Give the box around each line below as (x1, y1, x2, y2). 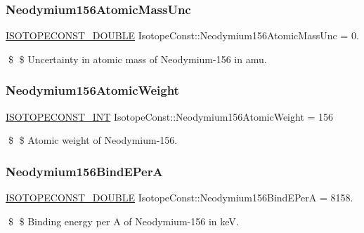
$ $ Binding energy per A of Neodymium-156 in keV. (8, 213, 239, 228)
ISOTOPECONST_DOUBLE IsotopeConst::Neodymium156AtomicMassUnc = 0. (6, 28, 359, 43)
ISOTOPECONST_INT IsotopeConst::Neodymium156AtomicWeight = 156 (6, 109, 334, 124)
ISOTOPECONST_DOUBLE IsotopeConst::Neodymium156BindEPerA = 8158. (6, 190, 353, 205)
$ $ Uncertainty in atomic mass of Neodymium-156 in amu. (8, 51, 267, 66)
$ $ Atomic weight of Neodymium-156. (8, 133, 178, 147)
